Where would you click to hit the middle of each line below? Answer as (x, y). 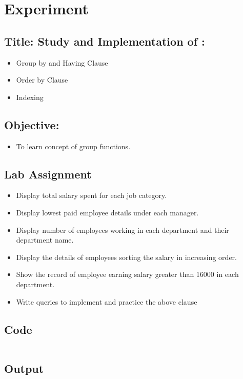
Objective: (32, 124)
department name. (45, 240)
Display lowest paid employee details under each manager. (107, 212)
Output (24, 368)
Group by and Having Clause (62, 62)
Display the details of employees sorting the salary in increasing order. (126, 257)
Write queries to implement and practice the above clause (107, 301)
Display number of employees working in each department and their (123, 230)
